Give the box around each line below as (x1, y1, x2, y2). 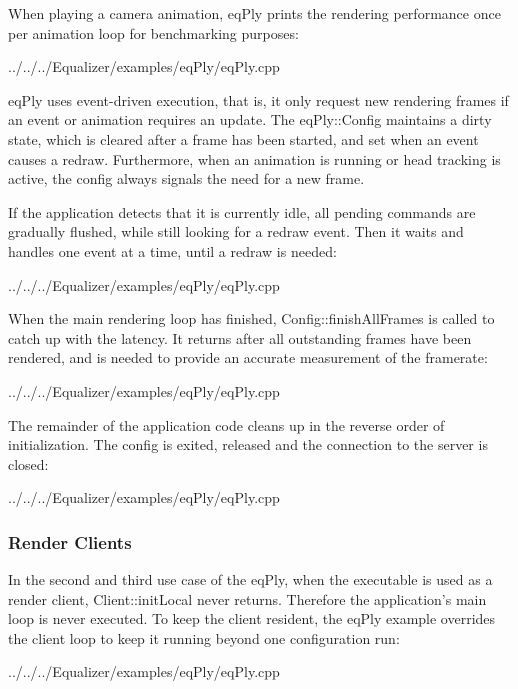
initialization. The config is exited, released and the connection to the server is (8, 434, 488, 455)
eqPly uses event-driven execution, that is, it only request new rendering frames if (8, 89, 509, 110)
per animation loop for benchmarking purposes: (8, 22, 299, 43)
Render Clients (8, 529, 132, 554)
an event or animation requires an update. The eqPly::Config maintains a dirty (8, 109, 492, 130)
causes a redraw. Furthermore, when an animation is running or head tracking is (8, 148, 501, 169)
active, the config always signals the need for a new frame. (8, 168, 365, 189)
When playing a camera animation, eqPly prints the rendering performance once (8, 3, 501, 23)
